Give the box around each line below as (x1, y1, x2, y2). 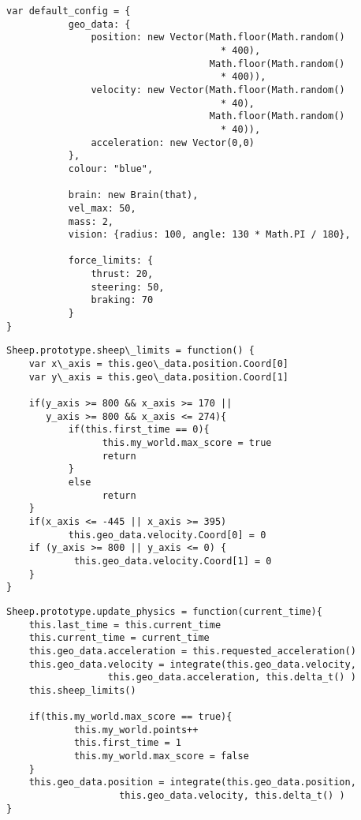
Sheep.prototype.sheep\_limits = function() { (6, 345, 255, 357)
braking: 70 (91, 294, 154, 306)
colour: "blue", (68, 163, 154, 174)
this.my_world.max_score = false (73, 751, 249, 762)
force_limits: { (68, 255, 154, 267)
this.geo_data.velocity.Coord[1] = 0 (73, 555, 272, 567)
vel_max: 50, (68, 202, 136, 214)
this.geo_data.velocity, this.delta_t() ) (119, 790, 345, 802)
